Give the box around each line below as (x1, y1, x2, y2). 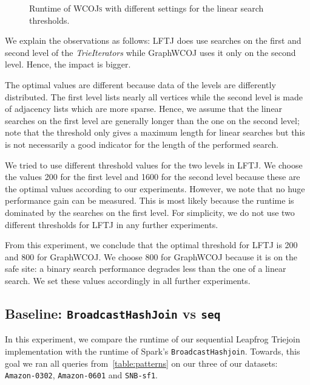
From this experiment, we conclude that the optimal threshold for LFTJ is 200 (5, 238, 298, 251)
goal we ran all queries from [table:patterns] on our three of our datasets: (5, 356, 278, 369)
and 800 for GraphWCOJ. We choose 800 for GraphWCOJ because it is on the (5, 250, 298, 263)
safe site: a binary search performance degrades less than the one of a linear (5, 262, 286, 275)
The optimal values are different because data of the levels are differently (5, 78, 276, 91)
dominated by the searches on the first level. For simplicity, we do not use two (5, 206, 295, 218)
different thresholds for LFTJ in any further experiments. (5, 218, 218, 231)
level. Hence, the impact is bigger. (5, 58, 131, 71)
